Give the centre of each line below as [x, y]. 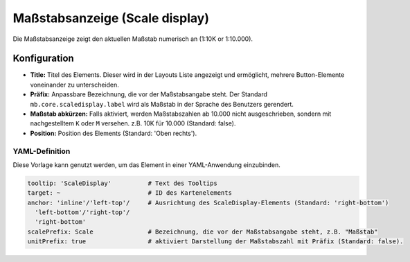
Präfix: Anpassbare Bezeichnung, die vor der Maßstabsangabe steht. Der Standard [149, 94]
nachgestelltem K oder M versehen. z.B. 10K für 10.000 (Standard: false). [133, 123]
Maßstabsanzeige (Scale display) [111, 18]
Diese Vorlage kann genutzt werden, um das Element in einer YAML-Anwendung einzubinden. [146, 165]
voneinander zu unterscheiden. [74, 85]
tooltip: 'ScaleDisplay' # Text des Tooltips [122, 183]
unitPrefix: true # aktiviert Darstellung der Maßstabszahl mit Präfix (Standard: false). [215, 242]
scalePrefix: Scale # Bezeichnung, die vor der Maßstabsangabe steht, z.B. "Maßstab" [203, 232]
